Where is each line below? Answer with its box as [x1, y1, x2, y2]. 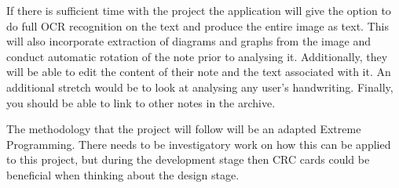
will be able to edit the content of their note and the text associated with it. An [6, 63, 391, 80]
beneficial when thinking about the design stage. [6, 166, 240, 183]
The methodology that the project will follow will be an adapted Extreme [6, 121, 361, 137]
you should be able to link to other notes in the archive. [6, 94, 276, 110]
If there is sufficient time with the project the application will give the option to [6, 2, 391, 18]
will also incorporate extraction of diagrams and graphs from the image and [6, 33, 372, 49]
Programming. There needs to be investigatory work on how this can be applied [6, 136, 391, 152]
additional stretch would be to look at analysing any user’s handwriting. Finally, [6, 78, 394, 95]
